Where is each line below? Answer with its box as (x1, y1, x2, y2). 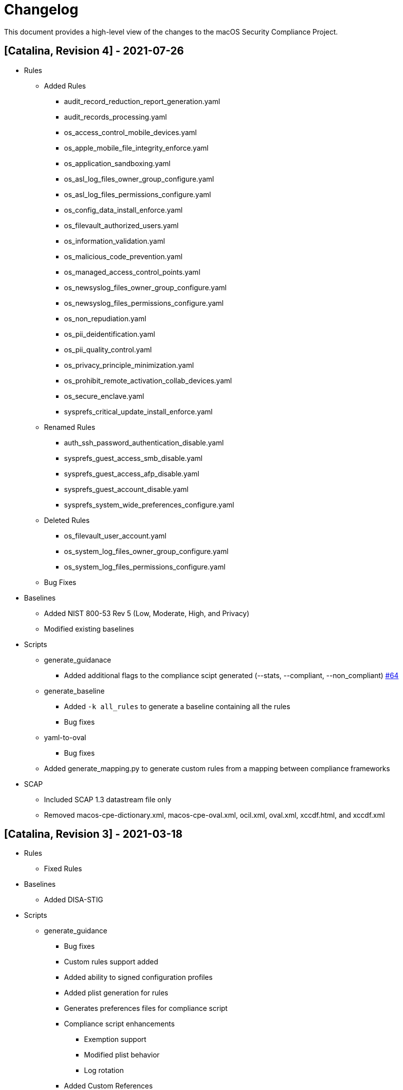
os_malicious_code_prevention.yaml (64, 252, 182, 261)
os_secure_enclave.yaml (64, 391, 144, 400)
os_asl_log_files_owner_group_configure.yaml (64, 174, 214, 183)
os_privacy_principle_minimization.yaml (64, 360, 194, 369)
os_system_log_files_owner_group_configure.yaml (64, 547, 228, 556)
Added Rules (44, 81, 86, 90)
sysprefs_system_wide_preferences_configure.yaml (64, 500, 234, 509)
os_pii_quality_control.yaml (64, 345, 152, 354)
